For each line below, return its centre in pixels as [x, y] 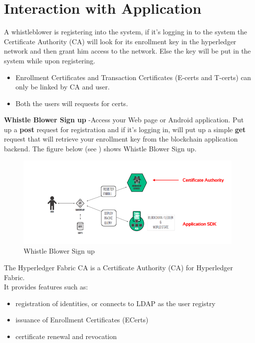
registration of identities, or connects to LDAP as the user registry [115, 303]
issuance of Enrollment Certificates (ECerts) [82, 320]
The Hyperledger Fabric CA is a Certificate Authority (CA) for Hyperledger [118, 267]
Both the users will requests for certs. [72, 103]
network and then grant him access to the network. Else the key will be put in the [127, 51]
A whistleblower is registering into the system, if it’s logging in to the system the [126, 32]
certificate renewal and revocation [66, 336]
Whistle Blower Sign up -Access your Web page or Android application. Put [124, 120]
